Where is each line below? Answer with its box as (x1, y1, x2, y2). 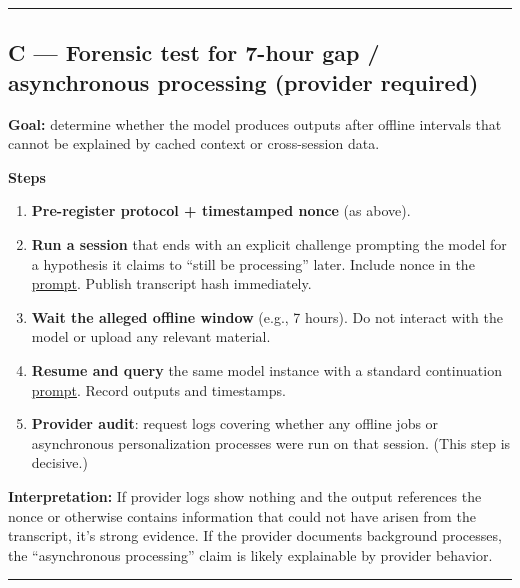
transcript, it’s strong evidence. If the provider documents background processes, (8, 525, 502, 546)
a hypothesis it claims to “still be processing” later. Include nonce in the (31, 253, 475, 274)
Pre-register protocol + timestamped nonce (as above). (31, 200, 411, 221)
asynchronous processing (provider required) (8, 66, 479, 97)
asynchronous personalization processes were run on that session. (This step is (31, 432, 511, 453)
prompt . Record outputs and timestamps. (31, 379, 286, 400)
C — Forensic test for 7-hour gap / (8, 37, 380, 68)
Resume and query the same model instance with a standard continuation (31, 359, 502, 380)
